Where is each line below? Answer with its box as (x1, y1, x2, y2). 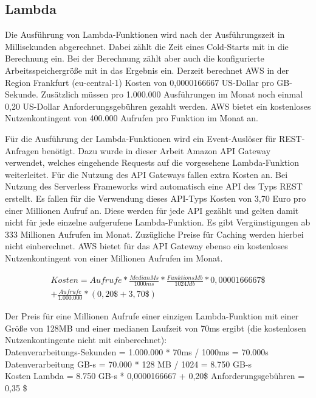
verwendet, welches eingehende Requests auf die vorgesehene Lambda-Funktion (5, 156, 299, 169)
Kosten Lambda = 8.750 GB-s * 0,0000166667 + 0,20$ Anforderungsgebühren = (5, 369, 305, 382)
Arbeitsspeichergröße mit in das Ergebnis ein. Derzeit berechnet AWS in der (5, 63, 289, 76)
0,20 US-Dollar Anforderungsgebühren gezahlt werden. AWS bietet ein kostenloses (5, 99, 311, 112)
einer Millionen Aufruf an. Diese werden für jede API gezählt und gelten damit (5, 204, 299, 216)
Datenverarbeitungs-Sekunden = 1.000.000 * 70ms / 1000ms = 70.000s (5, 346, 269, 358)
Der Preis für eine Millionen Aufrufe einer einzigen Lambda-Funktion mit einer (5, 310, 299, 322)
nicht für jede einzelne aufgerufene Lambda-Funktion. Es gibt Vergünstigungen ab (5, 216, 311, 229)
